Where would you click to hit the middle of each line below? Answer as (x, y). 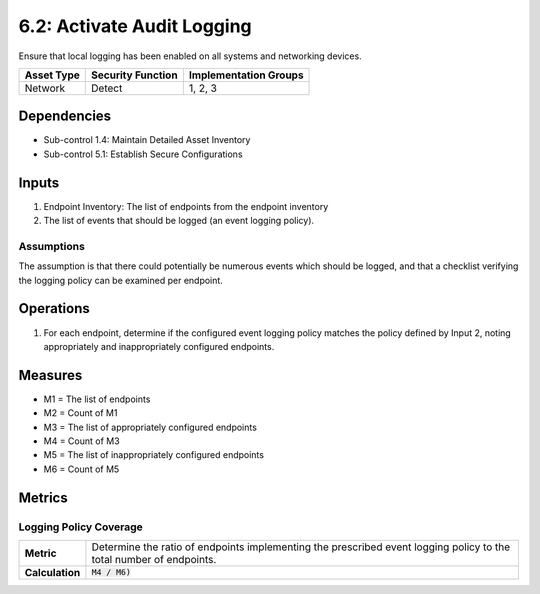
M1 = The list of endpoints (97, 399)
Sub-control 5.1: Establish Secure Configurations (143, 154)
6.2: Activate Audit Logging (135, 26)
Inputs (39, 182)
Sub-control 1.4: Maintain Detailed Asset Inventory (147, 140)
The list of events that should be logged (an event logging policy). (179, 221)
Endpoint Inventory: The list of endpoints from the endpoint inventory (186, 206)
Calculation (52, 572)
